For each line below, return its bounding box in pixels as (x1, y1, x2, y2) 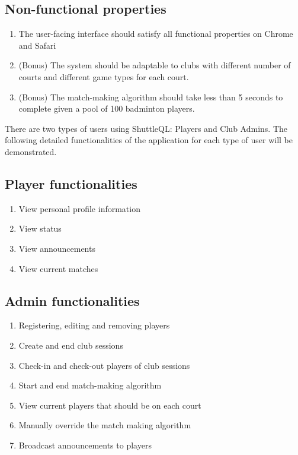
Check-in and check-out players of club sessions (18, 359, 190, 371)
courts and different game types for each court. (18, 70, 189, 83)
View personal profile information (18, 202, 140, 214)
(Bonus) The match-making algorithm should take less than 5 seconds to (18, 90, 283, 103)
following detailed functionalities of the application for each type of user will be (5, 134, 293, 146)
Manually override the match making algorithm (18, 419, 191, 431)
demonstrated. (5, 145, 57, 157)
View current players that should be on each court (18, 399, 201, 411)
